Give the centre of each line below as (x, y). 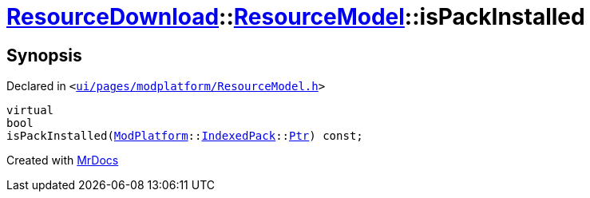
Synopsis (44, 55)
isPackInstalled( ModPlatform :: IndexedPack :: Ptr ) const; (185, 136)
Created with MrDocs (63, 160)
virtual (30, 111)
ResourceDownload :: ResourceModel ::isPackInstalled (296, 17)
